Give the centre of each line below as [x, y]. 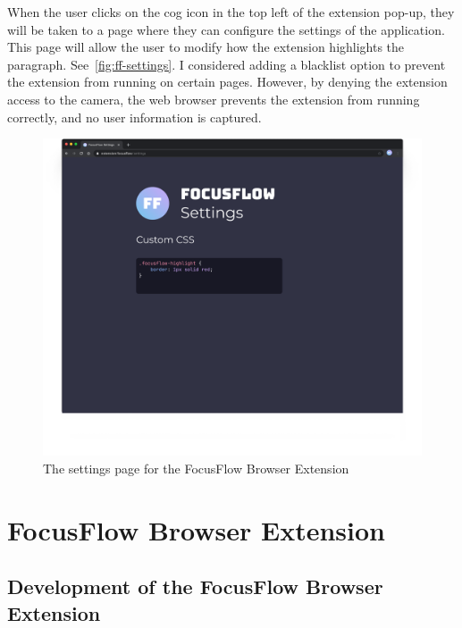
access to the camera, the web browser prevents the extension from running [214, 99]
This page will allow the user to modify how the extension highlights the [206, 47]
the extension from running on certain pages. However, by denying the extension [227, 82]
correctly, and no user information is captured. [134, 117]
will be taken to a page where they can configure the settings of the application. [226, 29]
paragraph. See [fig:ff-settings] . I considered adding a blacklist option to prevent [227, 64]
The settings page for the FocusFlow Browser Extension [196, 469]
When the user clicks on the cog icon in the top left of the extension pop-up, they [231, 12]
